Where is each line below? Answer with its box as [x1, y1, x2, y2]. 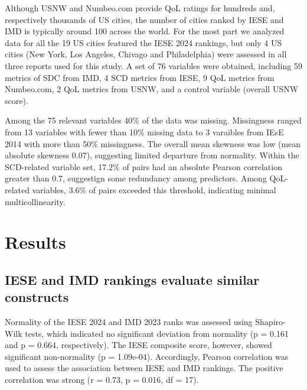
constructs [5, 288, 69, 306]
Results [5, 230, 66, 254]
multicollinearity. [5, 195, 66, 207]
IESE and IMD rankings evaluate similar [5, 270, 260, 288]
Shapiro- [255, 316, 286, 328]
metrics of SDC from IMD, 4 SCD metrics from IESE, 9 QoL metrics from [5, 71, 275, 83]
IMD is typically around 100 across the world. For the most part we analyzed [5, 25, 285, 37]
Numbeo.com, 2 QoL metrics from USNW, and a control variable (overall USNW [5, 83, 299, 95]
